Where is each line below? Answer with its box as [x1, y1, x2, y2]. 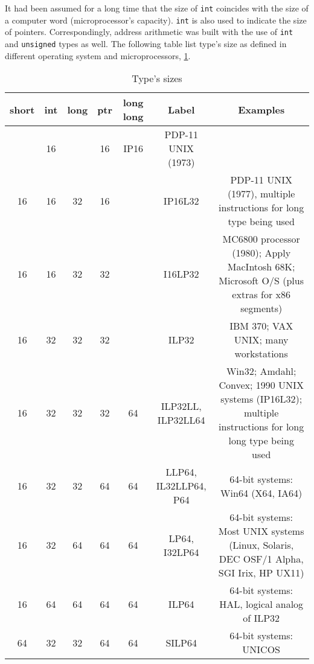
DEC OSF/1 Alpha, [219, 552, 304, 566]
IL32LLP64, [156, 479, 207, 493]
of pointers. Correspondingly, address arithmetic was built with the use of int [5, 25, 293, 38]
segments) [240, 301, 283, 316]
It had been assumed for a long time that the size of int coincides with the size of [5, 2, 309, 14]
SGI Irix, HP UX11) [218, 566, 304, 580]
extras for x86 [232, 287, 290, 302]
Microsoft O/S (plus [219, 273, 304, 288]
